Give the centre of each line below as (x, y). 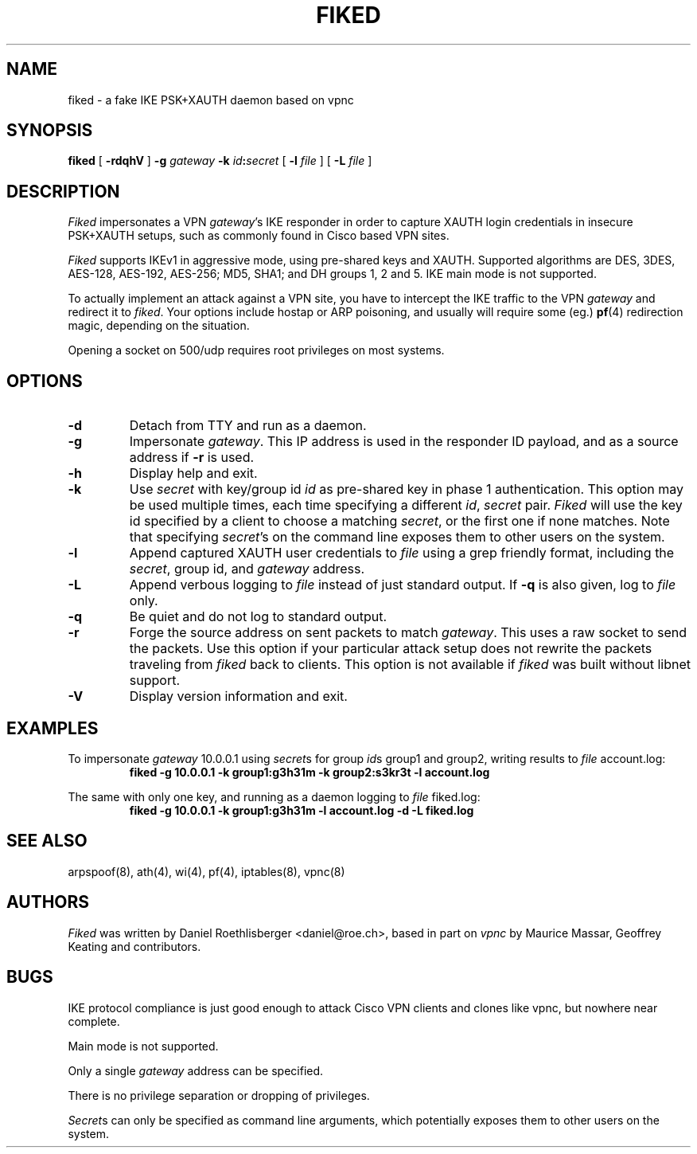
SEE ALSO (47, 841)
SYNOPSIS (50, 131)
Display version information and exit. (238, 696)
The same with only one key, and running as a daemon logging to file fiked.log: (274, 796)
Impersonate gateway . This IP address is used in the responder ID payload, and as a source (404, 442)
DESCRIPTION (63, 191)
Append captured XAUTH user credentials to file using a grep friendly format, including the (402, 553)
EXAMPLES (53, 728)
